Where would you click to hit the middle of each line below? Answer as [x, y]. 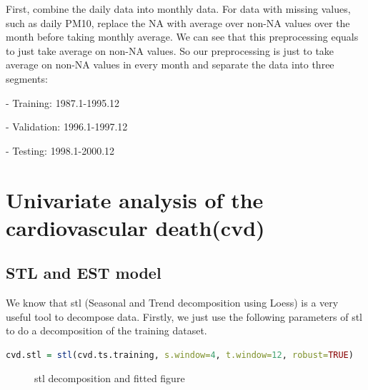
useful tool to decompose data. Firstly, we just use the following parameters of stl [184, 316]
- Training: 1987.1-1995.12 [63, 102]
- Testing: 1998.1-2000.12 [60, 150]
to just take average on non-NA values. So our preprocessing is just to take [170, 50]
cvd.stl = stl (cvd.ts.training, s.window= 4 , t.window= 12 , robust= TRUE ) [180, 355]
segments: [27, 78]
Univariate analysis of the [135, 199]
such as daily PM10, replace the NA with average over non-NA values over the [178, 22]
